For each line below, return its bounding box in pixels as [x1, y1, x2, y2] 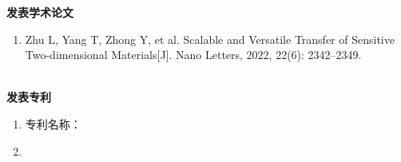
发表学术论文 [6, 4, 73, 20]
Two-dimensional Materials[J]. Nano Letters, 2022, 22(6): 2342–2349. [25, 46, 362, 63]
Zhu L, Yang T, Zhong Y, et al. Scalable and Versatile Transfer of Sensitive [25, 30, 395, 47]
